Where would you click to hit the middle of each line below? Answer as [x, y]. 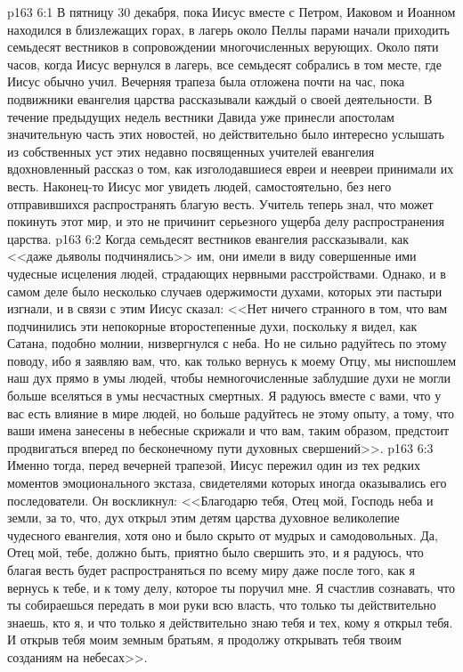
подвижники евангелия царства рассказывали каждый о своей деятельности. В [220, 98]
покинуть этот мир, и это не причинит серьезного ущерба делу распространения [226, 221]
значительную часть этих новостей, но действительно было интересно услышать [226, 134]
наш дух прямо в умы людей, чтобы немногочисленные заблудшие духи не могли [229, 378]
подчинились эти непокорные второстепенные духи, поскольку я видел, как [212, 325]
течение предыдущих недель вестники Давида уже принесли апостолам [201, 116]
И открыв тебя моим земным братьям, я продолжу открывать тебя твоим [204, 640]
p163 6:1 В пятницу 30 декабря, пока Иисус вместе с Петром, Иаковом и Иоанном [231, 12]
